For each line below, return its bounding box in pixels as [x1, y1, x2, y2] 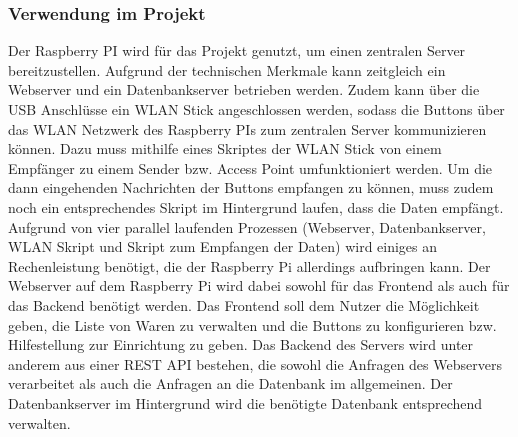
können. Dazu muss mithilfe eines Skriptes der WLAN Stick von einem [8, 138, 442, 159]
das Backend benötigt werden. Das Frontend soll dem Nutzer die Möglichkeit [8, 294, 480, 315]
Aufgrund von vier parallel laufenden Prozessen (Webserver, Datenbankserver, [8, 216, 486, 237]
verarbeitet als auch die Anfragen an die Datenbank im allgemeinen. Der [8, 373, 453, 394]
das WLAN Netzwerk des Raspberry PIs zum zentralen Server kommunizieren [8, 118, 487, 139]
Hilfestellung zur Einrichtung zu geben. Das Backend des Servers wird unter [8, 334, 474, 355]
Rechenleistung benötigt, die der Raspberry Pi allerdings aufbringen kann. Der [8, 255, 491, 276]
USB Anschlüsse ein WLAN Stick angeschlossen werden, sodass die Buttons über [8, 99, 505, 119]
